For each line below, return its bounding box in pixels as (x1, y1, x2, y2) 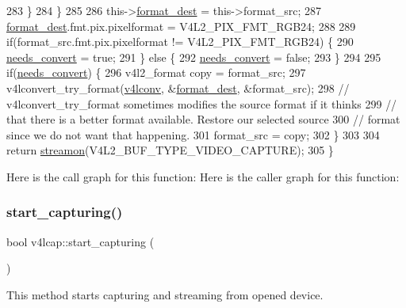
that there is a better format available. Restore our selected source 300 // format (6, 111, 400, 127)
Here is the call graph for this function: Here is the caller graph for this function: (6, 168, 400, 184)
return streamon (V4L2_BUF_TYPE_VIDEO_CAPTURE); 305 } (6, 142, 334, 158)
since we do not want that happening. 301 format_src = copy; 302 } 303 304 (6, 126, 380, 143)
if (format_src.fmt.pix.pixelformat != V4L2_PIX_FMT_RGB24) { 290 (6, 33, 354, 50)
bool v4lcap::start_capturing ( (6, 233, 155, 249)
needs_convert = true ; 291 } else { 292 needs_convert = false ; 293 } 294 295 (6, 48, 381, 65)
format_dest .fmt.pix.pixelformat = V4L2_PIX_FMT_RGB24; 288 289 (6, 17, 356, 34)
